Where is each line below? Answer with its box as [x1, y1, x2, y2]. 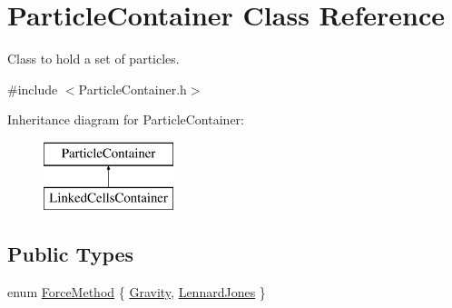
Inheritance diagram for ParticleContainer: [7, 110, 244, 129]
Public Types [7, 240, 134, 268]
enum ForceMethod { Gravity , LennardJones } [7, 283, 266, 302]
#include [7, 79, 58, 98]
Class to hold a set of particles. [7, 49, 180, 68]
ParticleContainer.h [78, 79, 187, 98]
